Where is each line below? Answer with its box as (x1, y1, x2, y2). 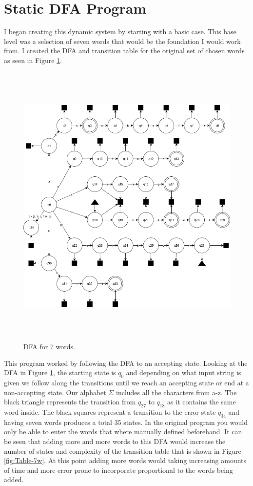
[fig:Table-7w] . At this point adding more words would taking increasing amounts (4, 455, 247, 465)
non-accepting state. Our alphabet (4, 387, 106, 397)
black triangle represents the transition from (4, 397, 136, 407)
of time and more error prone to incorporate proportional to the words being (4, 465, 233, 475)
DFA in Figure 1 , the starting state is (4, 367, 116, 378)
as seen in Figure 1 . (4, 55, 62, 65)
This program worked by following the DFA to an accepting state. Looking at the (4, 358, 248, 368)
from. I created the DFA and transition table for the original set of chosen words (4, 45, 245, 56)
